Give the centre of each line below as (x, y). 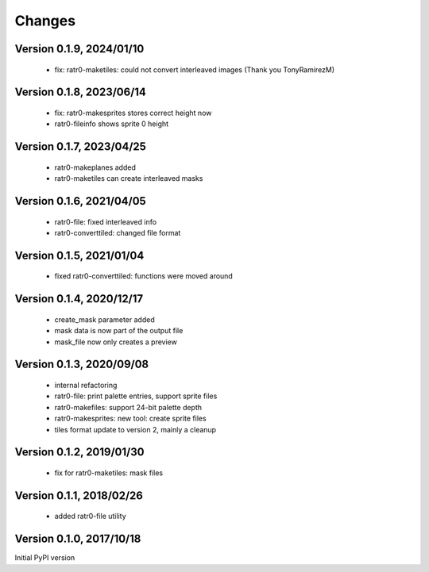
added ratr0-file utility (90, 516)
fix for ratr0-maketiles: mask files (108, 473)
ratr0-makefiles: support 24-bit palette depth (128, 407)
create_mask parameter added (104, 319)
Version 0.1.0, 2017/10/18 (78, 539)
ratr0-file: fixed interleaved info (106, 221)
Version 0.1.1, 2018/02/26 (79, 495)
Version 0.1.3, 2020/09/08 (82, 365)
